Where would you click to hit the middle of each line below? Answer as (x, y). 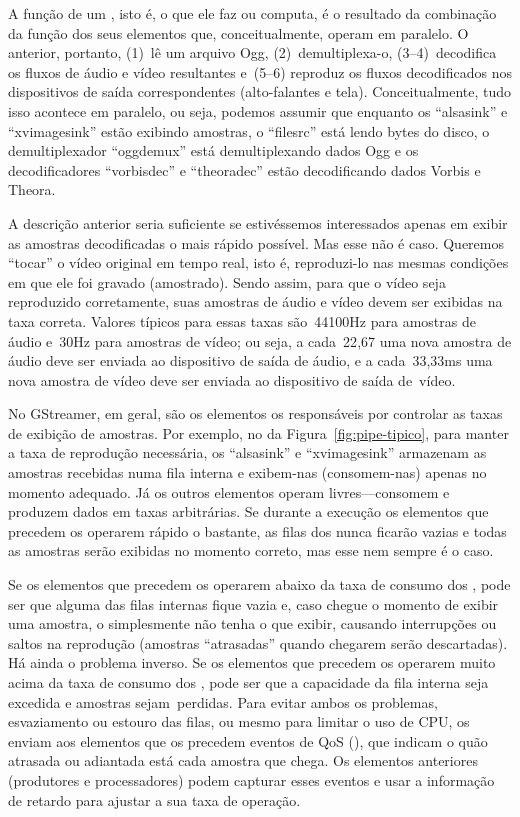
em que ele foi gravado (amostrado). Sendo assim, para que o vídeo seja (227, 281)
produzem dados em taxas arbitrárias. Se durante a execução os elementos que (248, 511)
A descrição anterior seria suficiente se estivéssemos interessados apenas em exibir (258, 222)
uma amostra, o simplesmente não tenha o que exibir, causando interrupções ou (252, 623)
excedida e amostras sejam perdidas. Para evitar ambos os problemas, (223, 701)
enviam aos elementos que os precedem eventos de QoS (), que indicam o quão (248, 740)
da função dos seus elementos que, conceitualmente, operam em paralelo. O (238, 32)
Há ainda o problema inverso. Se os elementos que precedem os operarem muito (252, 662)
